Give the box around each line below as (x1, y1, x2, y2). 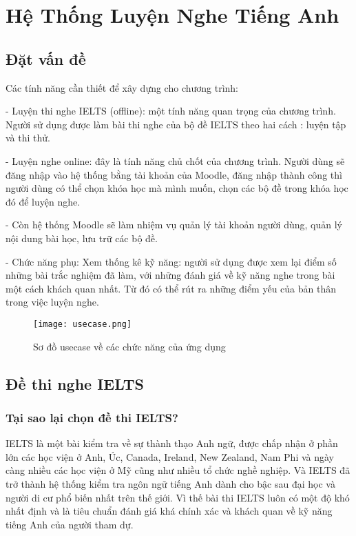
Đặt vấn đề (6, 48, 86, 69)
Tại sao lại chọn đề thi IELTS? (6, 408, 178, 426)
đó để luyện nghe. (6, 194, 81, 208)
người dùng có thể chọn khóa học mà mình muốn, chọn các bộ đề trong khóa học (6, 181, 348, 195)
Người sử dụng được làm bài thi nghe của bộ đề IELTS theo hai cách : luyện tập (6, 117, 346, 131)
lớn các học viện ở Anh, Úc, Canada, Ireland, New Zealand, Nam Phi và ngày (6, 449, 335, 464)
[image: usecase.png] (33, 319, 132, 329)
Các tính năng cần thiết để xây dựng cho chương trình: (6, 80, 239, 95)
